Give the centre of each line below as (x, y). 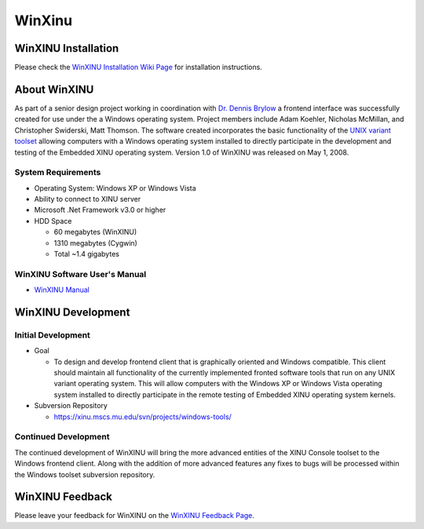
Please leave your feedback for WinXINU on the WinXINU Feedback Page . (135, 516)
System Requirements (58, 173)
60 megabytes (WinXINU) (95, 232)
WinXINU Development (72, 312)
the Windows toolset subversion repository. (85, 474)
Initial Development (52, 335)
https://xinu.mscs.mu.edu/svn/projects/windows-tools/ (143, 417)
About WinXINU (54, 89)
